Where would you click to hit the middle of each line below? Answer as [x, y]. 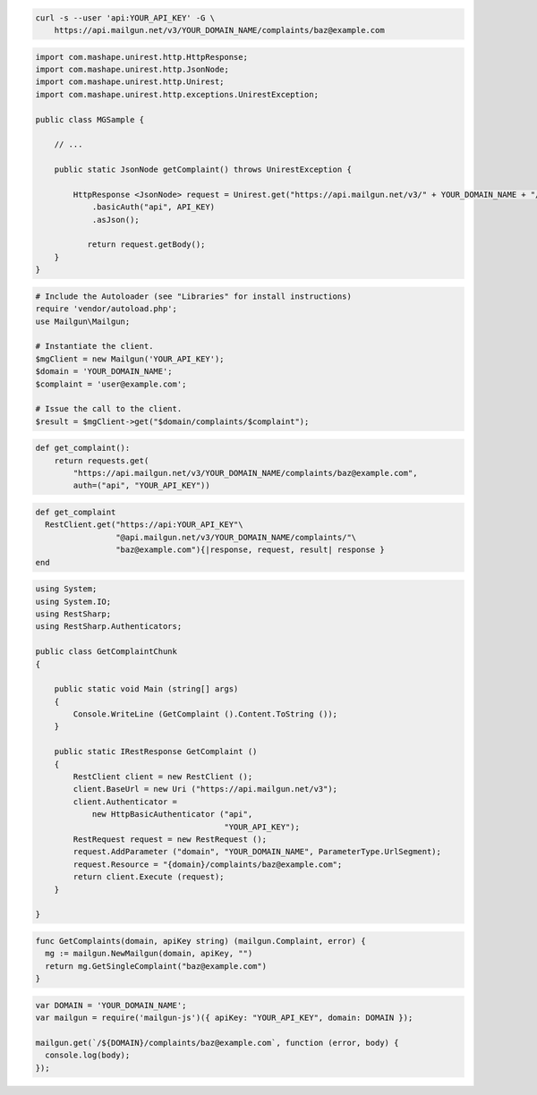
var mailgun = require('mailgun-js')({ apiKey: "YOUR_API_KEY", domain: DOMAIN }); [224, 1018]
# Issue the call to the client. [109, 409]
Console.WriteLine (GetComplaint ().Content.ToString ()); [205, 714]
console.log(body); [88, 1055]
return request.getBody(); [146, 245]
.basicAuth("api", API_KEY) [153, 207]
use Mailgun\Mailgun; [83, 321]
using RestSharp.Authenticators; [109, 627]
